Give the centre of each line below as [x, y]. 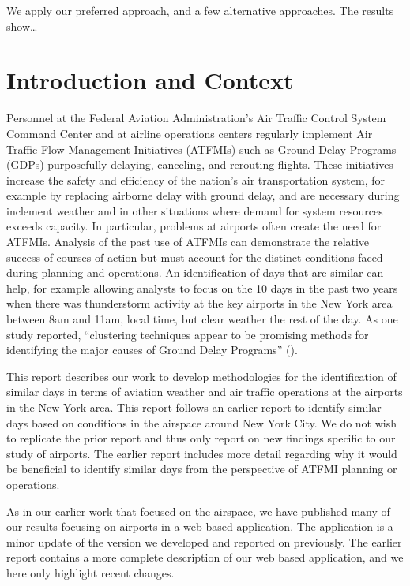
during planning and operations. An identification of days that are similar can [195, 272]
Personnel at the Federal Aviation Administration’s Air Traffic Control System [196, 118]
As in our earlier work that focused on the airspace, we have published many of [198, 511]
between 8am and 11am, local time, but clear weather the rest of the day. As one [202, 319]
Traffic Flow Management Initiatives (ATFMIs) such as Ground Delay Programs [201, 149]
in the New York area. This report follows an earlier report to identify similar [194, 407]
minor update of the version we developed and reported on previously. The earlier [204, 541]
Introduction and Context [150, 80]
